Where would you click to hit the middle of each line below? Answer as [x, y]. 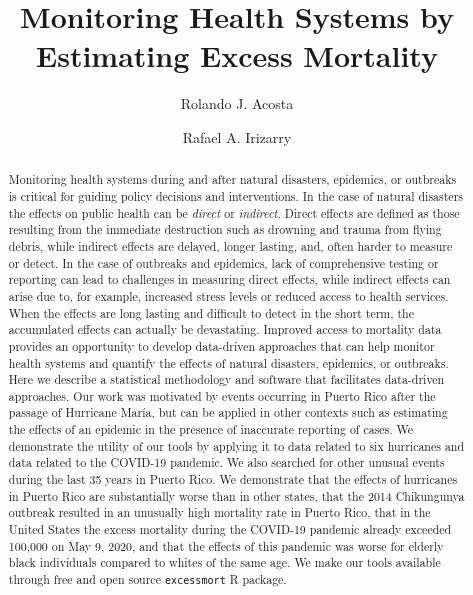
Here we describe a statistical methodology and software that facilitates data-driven [226, 379]
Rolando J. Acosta [237, 103]
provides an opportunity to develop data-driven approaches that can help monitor [221, 345]
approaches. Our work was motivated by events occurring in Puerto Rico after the [222, 395]
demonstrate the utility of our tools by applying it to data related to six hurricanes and [236, 445]
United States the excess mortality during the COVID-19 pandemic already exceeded [230, 529]
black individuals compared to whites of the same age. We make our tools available [224, 562]
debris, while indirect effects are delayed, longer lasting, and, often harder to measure [230, 245]
